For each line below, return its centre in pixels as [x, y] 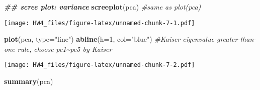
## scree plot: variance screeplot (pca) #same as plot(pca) [103, 7]
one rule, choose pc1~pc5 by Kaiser [58, 49]
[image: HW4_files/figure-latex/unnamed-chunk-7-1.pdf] [100, 23]
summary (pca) [29, 81]
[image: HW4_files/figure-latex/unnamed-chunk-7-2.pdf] [100, 65]
